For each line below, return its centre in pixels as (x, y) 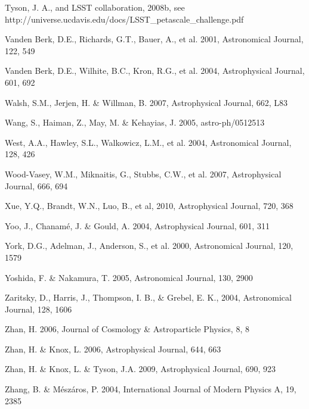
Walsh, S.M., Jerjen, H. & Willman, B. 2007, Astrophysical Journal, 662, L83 (146, 102)
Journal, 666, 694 (36, 185)
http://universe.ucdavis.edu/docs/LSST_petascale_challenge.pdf (124, 19)
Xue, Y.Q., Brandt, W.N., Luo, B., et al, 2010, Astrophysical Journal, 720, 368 (149, 206)
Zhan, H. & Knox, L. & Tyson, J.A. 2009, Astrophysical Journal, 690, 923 (140, 369)
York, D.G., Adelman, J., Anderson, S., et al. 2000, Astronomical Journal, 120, (149, 246)
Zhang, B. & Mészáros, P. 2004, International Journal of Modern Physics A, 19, (151, 389)
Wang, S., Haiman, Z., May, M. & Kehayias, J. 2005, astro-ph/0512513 (135, 122)
